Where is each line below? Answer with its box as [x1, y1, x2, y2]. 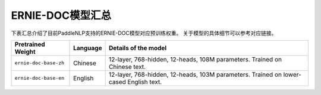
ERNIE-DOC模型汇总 [11, 9, 112, 22]
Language [73, 44, 102, 52]
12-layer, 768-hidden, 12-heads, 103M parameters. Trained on [108, 70, 282, 78]
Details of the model [108, 44, 167, 52]
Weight [14, 47, 36, 55]
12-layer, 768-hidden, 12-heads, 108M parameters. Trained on [108, 55, 282, 63]
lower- [283, 70, 301, 78]
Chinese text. [108, 63, 146, 71]
